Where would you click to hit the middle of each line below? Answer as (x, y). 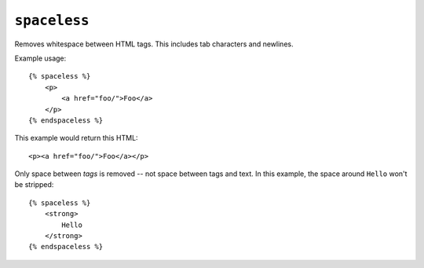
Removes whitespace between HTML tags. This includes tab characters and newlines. (154, 44)
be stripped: (34, 185)
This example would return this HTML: (76, 138)
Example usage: (40, 58)
